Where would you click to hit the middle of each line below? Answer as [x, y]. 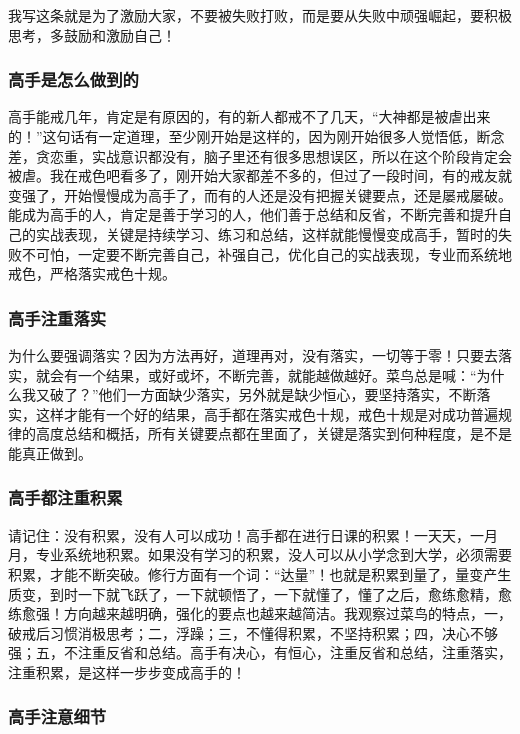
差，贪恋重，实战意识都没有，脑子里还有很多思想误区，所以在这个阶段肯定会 [260, 155]
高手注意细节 [57, 716]
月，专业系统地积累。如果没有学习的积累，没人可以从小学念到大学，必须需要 [260, 554]
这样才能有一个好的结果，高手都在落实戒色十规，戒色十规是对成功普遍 [266, 413]
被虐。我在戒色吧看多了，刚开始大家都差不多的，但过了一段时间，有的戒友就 [260, 175]
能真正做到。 [50, 452]
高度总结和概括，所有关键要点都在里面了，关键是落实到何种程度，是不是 [273, 433]
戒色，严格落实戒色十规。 [92, 273]
